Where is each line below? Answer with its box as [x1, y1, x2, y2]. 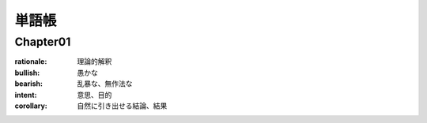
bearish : [14, 79, 43, 88]
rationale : [14, 57, 47, 66]
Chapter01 [14, 35, 71, 49]
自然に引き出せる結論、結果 [77, 101, 168, 110]
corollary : [14, 101, 47, 110]
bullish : [14, 68, 40, 77]
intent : [14, 90, 37, 99]
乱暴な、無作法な [77, 79, 133, 88]
